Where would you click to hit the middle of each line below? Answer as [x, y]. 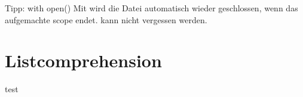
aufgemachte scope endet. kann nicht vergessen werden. [106, 19]
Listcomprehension [83, 60]
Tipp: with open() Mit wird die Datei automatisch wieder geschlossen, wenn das [151, 8]
